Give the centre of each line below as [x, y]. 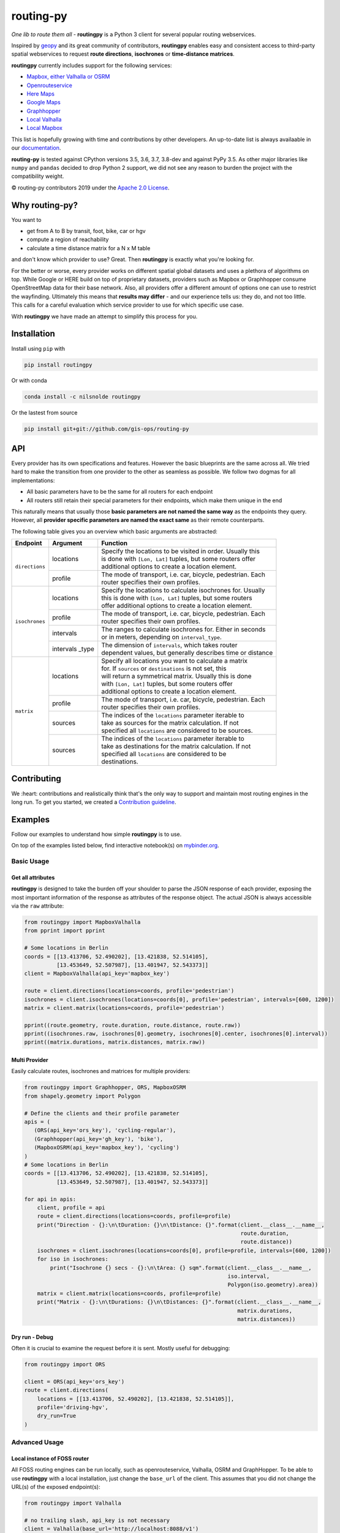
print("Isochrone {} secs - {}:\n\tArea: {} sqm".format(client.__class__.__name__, [181, 1267]
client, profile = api [71, 1207]
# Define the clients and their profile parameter [102, 1113]
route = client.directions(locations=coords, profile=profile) [134, 1216]
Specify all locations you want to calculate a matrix [175, 661]
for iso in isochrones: [73, 1259]
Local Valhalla [44, 120]
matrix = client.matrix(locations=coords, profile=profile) [129, 1293]
